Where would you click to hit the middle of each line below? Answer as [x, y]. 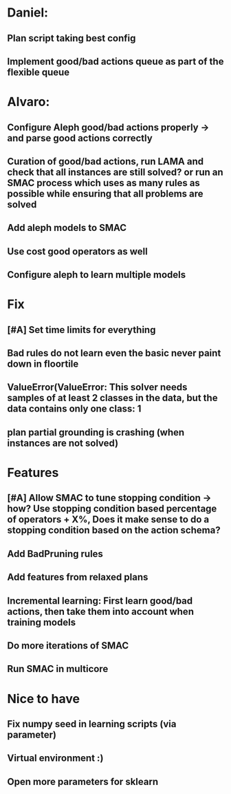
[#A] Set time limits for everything [81, 330]
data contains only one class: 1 [74, 409]
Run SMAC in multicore [58, 669]
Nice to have [44, 699]
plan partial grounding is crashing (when [96, 432]
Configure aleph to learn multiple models [97, 275]
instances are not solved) [63, 443]
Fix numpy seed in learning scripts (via [92, 724]
